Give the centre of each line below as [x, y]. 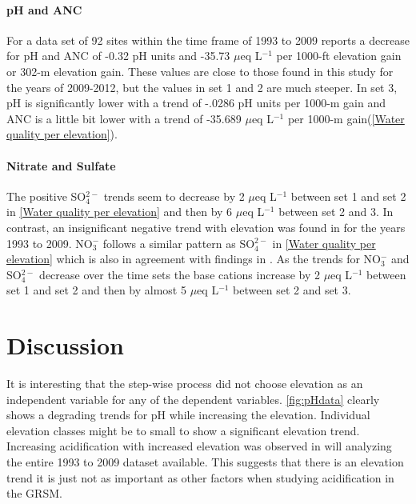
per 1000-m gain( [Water [346, 118]
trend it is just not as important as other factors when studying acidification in [200, 477]
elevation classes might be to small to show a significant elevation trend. [183, 430]
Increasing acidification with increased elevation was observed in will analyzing [199, 446]
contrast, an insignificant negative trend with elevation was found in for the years [206, 227]
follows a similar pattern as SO [179, 243]
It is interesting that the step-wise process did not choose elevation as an [185, 384]
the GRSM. [34, 493]
